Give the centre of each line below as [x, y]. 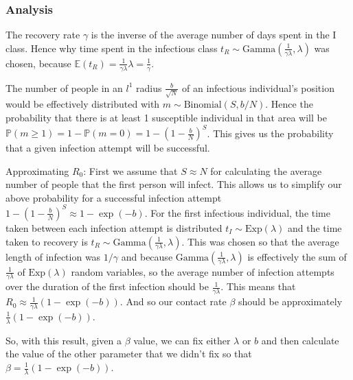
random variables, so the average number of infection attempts [203, 271]
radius [149, 87]
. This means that [258, 286]
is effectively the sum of [297, 256]
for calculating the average [266, 170]
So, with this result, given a [64, 340]
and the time [315, 227]
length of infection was [53, 256]
